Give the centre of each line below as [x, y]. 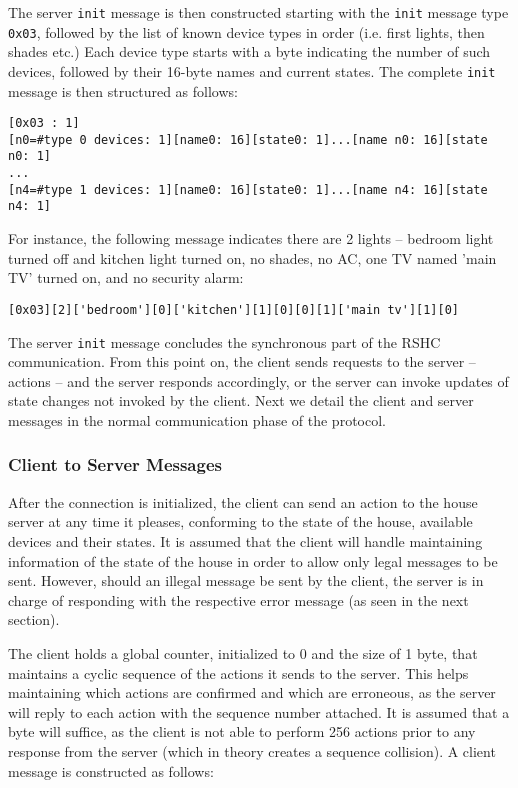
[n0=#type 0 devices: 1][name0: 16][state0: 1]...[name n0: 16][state [248, 139]
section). [34, 619]
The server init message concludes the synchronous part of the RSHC [224, 341]
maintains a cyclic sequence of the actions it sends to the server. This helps [238, 672]
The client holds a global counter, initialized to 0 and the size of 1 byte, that [243, 652]
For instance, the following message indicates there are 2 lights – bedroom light [251, 238]
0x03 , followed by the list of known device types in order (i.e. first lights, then [246, 31]
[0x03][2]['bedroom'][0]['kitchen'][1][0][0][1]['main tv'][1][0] [234, 309]
